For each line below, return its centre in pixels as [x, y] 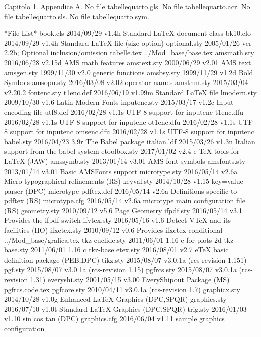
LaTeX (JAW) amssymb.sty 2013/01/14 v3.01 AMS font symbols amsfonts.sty [125, 161]
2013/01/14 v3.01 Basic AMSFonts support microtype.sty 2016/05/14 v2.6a [121, 171]
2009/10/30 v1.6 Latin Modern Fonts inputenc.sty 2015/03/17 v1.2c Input [119, 102]
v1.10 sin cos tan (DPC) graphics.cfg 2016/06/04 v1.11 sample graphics [114, 319]
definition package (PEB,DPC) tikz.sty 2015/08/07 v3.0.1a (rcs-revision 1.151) [125, 259]
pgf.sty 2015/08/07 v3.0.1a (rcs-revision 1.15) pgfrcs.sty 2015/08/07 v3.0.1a [120, 269]
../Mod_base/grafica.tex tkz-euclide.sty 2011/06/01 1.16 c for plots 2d [113, 240]
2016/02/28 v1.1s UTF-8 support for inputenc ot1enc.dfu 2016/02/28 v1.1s [120, 121]
